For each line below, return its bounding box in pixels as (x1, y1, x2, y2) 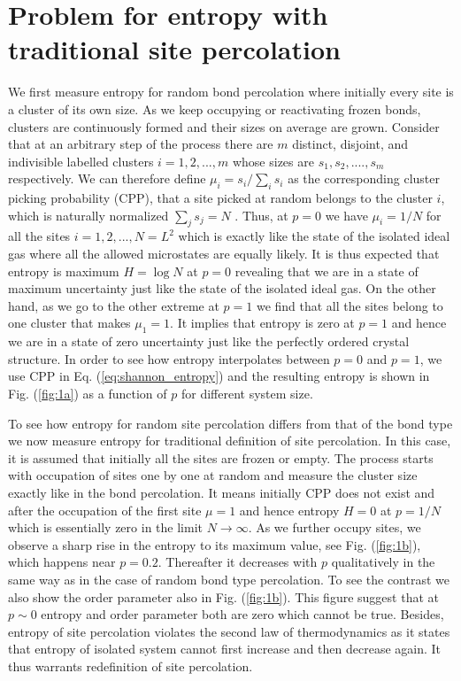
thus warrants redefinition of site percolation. (8, 656, 253, 675)
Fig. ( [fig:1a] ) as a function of (8, 384, 167, 403)
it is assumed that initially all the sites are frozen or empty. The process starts (8, 448, 434, 467)
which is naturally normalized (8, 205, 169, 224)
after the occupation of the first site (8, 500, 202, 519)
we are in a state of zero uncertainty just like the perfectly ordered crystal (8, 332, 410, 351)
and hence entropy (239, 500, 340, 519)
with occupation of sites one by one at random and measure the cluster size (8, 466, 418, 484)
